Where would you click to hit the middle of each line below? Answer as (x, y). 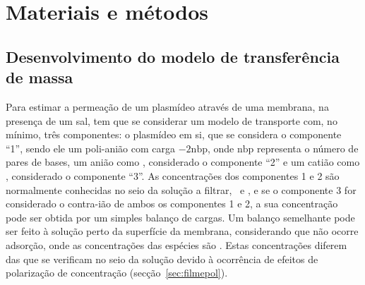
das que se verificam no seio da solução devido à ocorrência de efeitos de (162, 259)
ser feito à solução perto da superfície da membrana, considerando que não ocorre (182, 231)
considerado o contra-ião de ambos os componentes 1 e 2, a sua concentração (172, 204)
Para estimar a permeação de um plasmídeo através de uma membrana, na (167, 106)
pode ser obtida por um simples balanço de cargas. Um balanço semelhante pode (180, 217)
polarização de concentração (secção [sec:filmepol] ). (117, 273)
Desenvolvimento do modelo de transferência (173, 56)
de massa (40, 77)
